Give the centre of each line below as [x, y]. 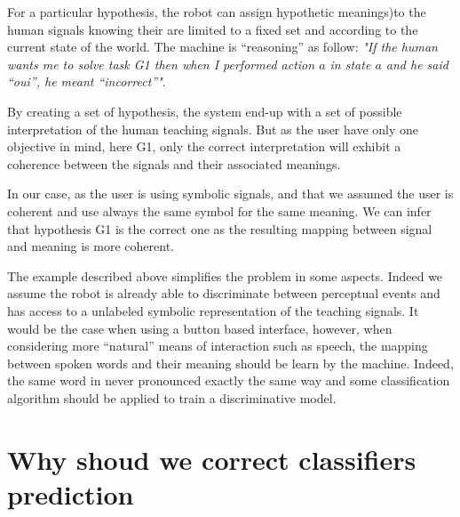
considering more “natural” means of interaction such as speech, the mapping [218, 346]
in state [350, 64]
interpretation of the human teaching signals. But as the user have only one [213, 129]
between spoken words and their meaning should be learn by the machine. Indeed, [230, 363]
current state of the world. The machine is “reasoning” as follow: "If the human [222, 47]
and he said [417, 64]
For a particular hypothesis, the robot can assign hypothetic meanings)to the [217, 12]
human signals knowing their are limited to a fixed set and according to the [213, 29]
